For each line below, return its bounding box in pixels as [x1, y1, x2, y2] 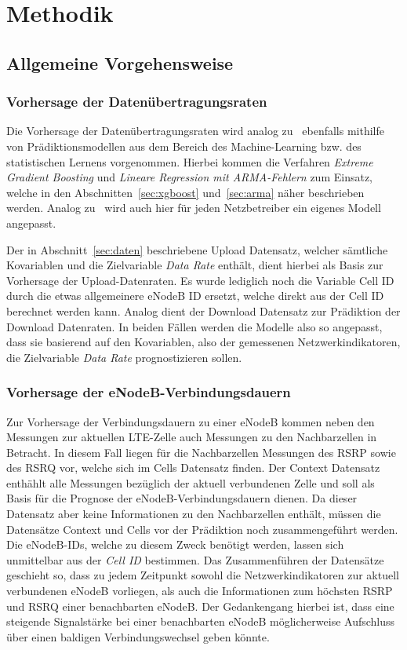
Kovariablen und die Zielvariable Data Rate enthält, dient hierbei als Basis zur [6, 257, 383, 273]
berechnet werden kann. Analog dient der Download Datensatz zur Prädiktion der [6, 302, 401, 319]
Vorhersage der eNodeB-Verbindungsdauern [6, 382, 291, 402]
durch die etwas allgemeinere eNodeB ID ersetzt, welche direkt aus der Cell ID [6, 287, 384, 304]
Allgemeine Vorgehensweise [6, 50, 234, 75]
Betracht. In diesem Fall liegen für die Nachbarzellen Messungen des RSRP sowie [6, 444, 396, 460]
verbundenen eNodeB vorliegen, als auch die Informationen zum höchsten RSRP [6, 582, 393, 599]
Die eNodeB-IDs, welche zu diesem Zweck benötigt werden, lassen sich [6, 536, 344, 553]
